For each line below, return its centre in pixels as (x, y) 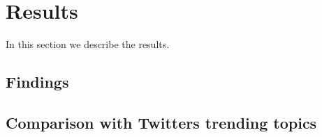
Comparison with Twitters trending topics (161, 122)
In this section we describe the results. (88, 44)
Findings (37, 82)
